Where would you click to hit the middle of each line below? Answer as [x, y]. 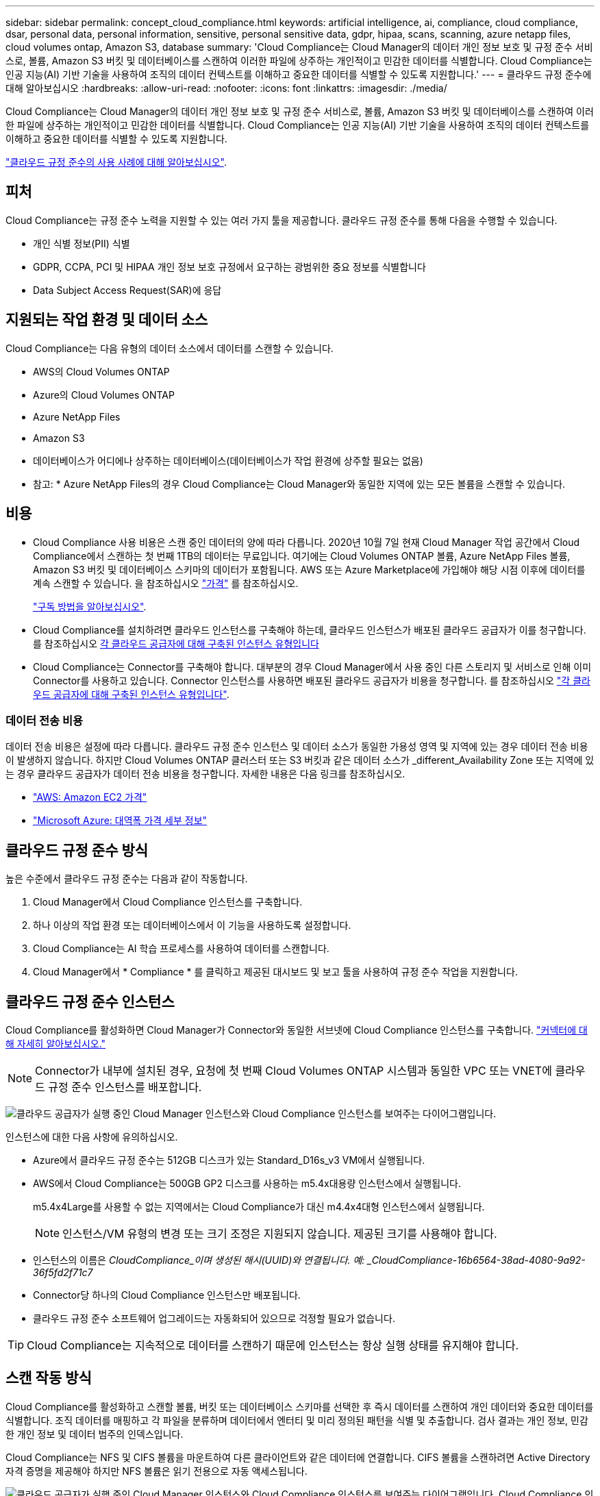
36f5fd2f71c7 [63, 1272]
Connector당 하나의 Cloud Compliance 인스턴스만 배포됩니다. [167, 1295]
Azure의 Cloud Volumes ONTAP [104, 395]
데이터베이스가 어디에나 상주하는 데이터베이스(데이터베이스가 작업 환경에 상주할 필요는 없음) [228, 460]
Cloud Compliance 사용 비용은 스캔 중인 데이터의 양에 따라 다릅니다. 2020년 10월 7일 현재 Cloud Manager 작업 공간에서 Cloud [307, 542]
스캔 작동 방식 [49, 1378]
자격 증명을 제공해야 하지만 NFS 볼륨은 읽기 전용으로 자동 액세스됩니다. [157, 1471]
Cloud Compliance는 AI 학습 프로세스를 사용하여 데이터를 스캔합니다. [181, 949]
